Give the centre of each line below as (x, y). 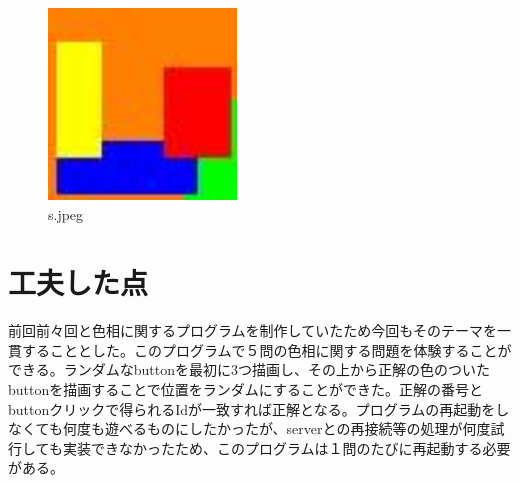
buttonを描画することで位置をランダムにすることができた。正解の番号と (245, 389)
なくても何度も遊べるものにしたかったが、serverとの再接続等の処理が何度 (249, 428)
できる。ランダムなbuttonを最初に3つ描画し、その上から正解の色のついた (249, 369)
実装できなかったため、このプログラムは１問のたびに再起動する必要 (286, 447)
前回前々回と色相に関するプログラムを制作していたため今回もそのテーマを (252, 330)
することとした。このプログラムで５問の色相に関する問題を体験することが (266, 349)
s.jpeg (66, 213)
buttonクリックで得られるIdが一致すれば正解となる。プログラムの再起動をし (259, 408)
